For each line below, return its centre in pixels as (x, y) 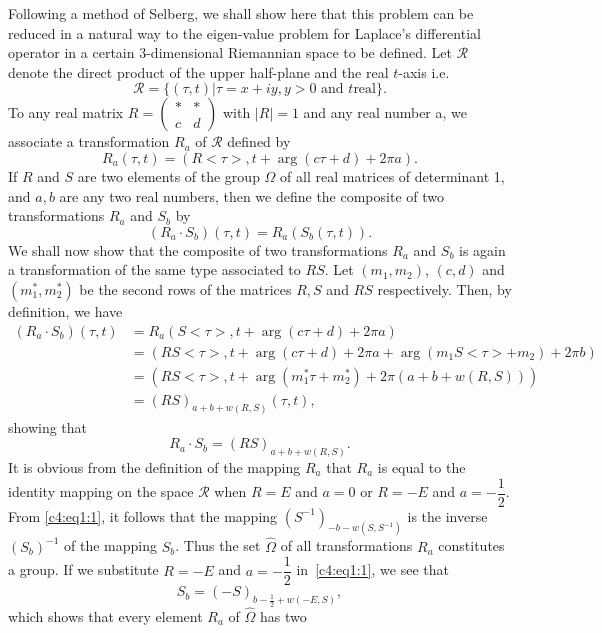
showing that (48, 426)
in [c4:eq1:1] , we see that (372, 569)
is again (482, 249)
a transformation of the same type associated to (154, 269)
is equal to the (421, 466)
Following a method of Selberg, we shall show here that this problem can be (241, 13)
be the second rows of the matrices (185, 288)
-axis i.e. (424, 71)
